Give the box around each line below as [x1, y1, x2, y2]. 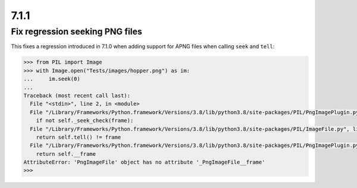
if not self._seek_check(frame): [36, 117, 134, 124]
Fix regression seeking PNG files [11, 26, 143, 37]
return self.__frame [36, 151, 96, 157]
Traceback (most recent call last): [23, 92, 131, 99]
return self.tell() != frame [36, 134, 121, 140]
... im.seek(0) [23, 76, 80, 83]
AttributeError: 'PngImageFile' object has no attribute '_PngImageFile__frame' [23, 159, 265, 166]
